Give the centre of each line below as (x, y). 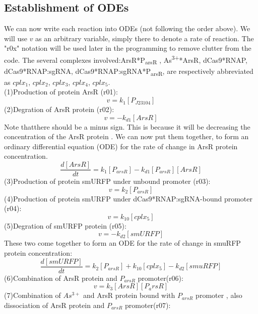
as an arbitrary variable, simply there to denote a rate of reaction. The (145, 38)
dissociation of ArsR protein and (54, 305)
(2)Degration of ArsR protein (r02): (59, 109)
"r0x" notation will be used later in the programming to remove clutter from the (128, 48)
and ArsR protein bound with (129, 295)
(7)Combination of (33, 295)
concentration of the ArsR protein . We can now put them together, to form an (126, 136)
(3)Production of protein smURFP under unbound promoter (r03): (107, 181)
